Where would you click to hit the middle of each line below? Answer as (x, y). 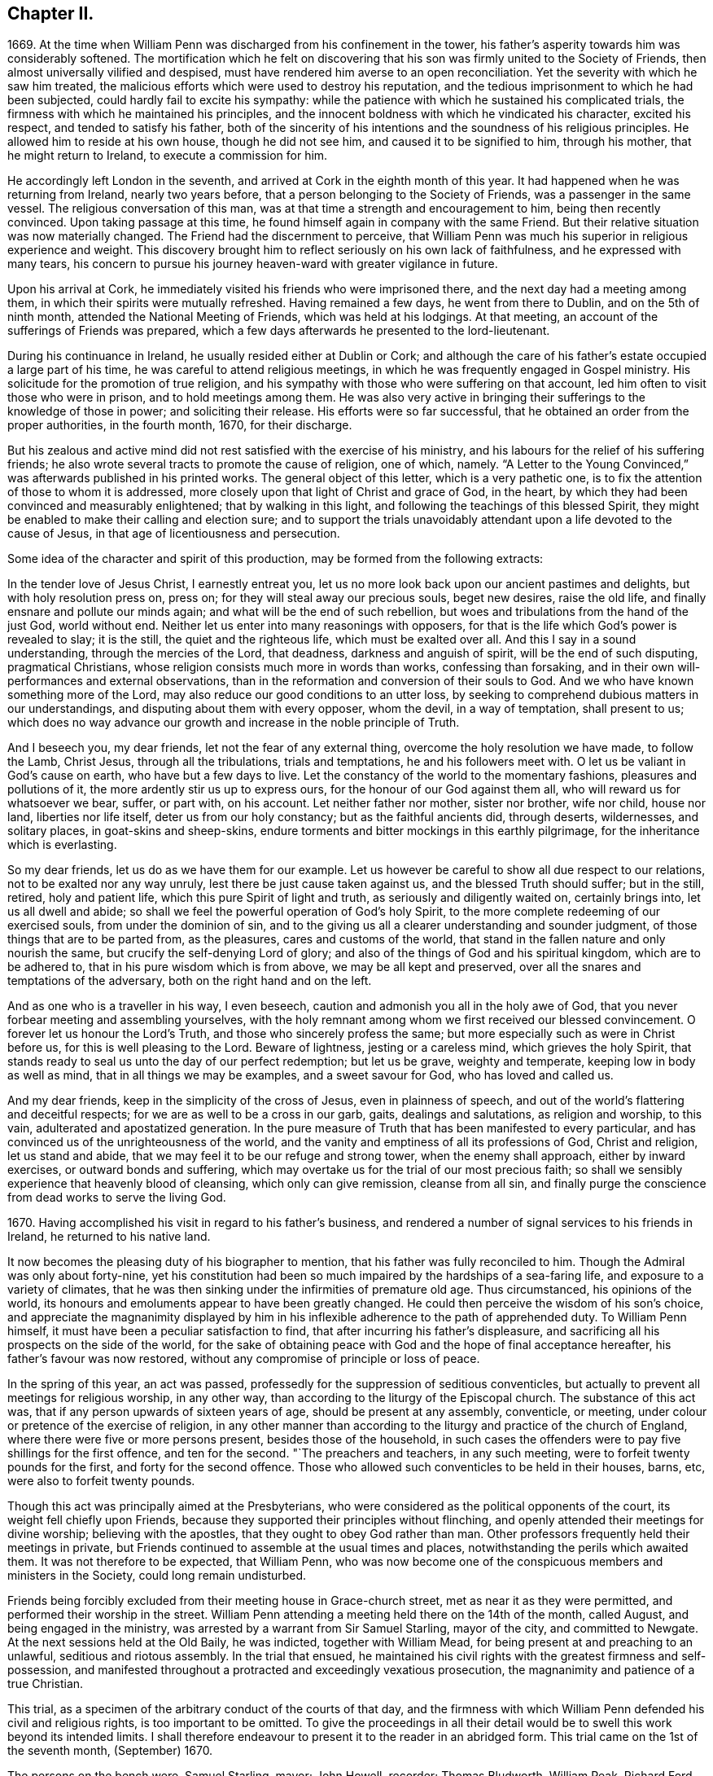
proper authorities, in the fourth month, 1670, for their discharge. (180, 425)
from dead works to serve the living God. (117, 1198)
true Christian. (46, 1684)
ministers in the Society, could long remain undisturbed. (157, 1576)
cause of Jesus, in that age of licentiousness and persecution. (174, 534)
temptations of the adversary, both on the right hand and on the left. (190, 981)
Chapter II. (51, 13)
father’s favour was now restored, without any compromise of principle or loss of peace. (244, 1359)
